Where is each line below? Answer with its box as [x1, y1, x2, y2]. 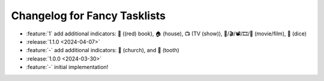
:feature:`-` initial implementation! [26, 64, 109, 71]
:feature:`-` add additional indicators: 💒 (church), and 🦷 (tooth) [26, 47, 179, 54]
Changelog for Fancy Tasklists [11, 9, 166, 22]
